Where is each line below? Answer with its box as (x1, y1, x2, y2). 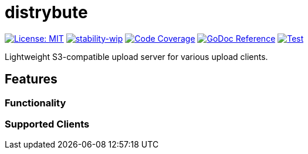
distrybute (5, 2, 88, 22)
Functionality (5, 96, 66, 109)
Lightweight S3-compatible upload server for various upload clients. (5, 51, 268, 62)
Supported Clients (5, 118, 90, 130)
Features (5, 72, 57, 87)
